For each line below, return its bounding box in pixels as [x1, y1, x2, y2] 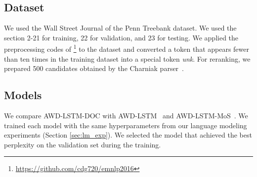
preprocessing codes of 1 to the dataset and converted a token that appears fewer [4, 42, 249, 54]
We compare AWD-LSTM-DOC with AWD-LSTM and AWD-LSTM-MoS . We [4, 110, 248, 121]
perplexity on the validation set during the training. [4, 139, 161, 149]
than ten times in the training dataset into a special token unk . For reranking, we [4, 53, 251, 64]
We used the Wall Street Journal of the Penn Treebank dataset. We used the [4, 23, 237, 33]
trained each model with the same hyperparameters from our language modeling [4, 120, 247, 130]
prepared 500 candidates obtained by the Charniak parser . [4, 63, 184, 73]
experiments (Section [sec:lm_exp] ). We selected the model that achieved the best [4, 130, 252, 140]
